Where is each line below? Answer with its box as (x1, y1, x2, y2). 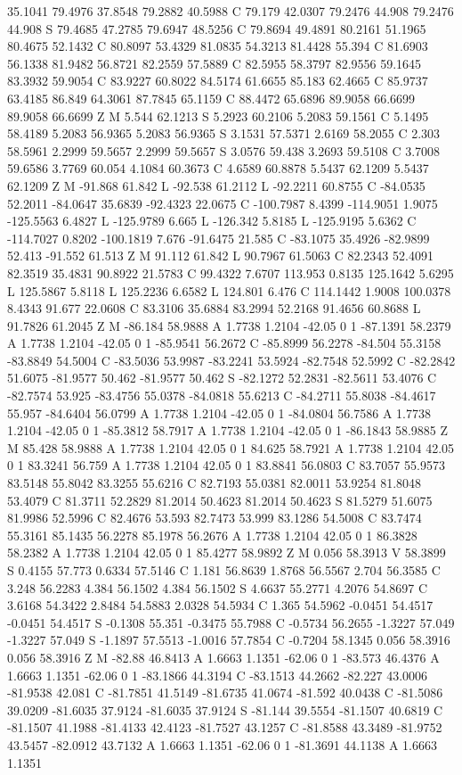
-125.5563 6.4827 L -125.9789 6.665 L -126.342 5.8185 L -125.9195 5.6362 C (7, 211, 417, 230)
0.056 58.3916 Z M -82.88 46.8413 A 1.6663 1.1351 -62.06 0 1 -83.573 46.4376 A (7, 647, 440, 666)
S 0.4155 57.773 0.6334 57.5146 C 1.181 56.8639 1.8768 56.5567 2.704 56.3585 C (7, 561, 441, 579)
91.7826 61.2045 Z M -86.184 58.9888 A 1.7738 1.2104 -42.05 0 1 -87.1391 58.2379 (7, 316, 451, 334)
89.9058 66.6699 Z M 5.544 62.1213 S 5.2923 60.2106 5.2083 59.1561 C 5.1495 (7, 106, 429, 125)
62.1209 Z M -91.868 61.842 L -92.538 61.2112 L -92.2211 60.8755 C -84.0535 (7, 176, 426, 194)
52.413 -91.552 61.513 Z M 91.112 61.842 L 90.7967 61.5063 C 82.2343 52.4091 (7, 246, 434, 265)
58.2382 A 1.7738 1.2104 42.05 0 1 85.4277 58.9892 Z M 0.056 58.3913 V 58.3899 (7, 543, 446, 562)
